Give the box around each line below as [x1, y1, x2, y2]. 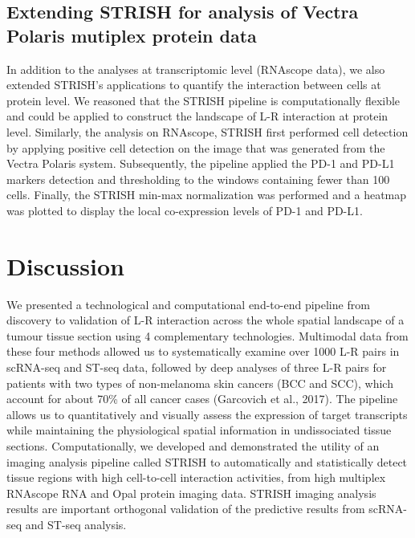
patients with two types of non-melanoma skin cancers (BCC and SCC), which [6, 374, 393, 391]
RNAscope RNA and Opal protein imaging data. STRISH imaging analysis [6, 484, 376, 501]
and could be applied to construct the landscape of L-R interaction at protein [6, 108, 389, 124]
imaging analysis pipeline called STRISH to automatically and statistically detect [6, 453, 408, 470]
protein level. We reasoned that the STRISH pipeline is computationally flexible [6, 92, 401, 108]
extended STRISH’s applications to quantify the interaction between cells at [6, 76, 381, 93]
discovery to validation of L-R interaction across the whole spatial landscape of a [6, 312, 405, 328]
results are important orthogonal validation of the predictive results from [6, 500, 365, 517]
